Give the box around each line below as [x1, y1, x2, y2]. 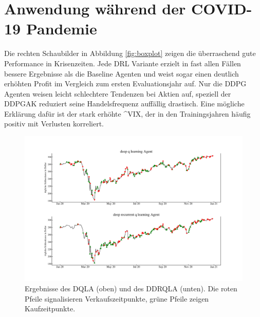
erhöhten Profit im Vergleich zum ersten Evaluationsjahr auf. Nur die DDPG [4, 78, 247, 89]
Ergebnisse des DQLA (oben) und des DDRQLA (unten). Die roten [25, 283, 237, 294]
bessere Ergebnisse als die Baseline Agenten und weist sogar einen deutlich [4, 68, 239, 79]
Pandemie [26, 18, 97, 39]
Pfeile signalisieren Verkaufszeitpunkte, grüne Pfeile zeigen [25, 293, 209, 304]
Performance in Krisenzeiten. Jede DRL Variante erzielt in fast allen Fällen [4, 58, 241, 68]
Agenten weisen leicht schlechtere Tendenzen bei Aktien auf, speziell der [4, 88, 231, 99]
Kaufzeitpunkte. [25, 303, 76, 314]
